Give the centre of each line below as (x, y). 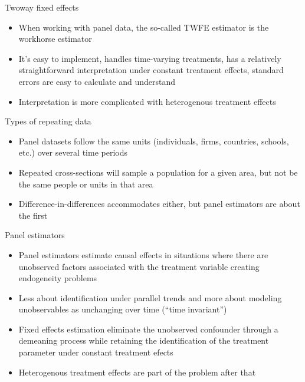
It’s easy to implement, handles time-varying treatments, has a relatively (150, 58)
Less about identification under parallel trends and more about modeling (150, 297)
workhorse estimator (55, 39)
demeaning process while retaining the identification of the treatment (144, 340)
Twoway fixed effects (42, 7)
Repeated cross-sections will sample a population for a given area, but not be (158, 172)
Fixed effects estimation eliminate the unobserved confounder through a (148, 329)
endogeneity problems (58, 278)
